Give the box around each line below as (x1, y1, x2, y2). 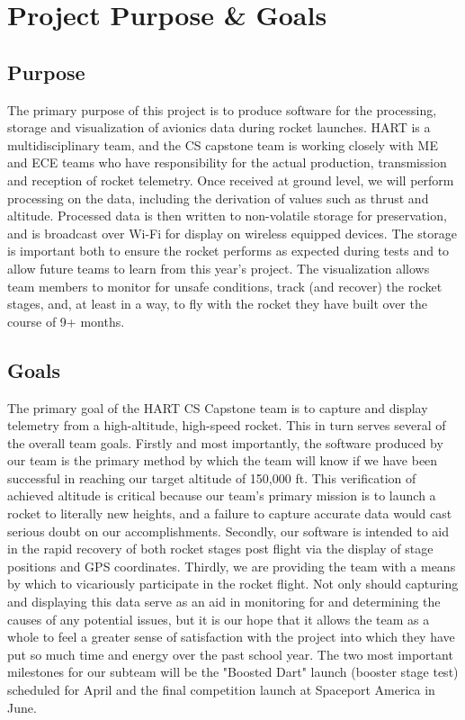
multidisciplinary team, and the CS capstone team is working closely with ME (7, 135, 438, 154)
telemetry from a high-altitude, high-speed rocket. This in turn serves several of (7, 416, 446, 435)
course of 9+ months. (7, 311, 125, 330)
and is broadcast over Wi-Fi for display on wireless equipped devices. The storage (7, 223, 457, 242)
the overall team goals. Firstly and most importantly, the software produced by (7, 433, 443, 452)
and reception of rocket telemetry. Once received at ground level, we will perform (7, 170, 454, 189)
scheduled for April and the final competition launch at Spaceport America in (7, 680, 435, 698)
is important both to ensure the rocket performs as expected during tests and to (7, 241, 450, 260)
